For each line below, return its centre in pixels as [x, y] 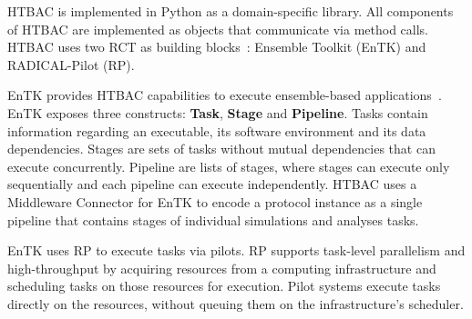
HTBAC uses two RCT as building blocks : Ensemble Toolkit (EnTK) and [217, 47]
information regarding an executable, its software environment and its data [217, 130]
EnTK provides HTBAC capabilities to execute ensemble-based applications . [225, 95]
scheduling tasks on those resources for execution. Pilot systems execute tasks [224, 286]
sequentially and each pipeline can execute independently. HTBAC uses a [212, 184]
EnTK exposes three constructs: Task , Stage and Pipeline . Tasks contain [218, 112]
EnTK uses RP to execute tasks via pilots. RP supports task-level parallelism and [236, 250]
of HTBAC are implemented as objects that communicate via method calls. [218, 29]
